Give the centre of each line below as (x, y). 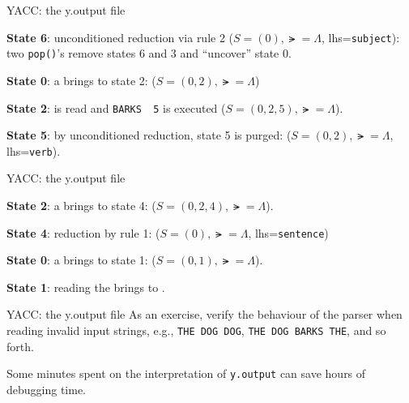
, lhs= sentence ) (288, 232)
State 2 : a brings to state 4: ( (81, 205)
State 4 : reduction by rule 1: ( (83, 232)
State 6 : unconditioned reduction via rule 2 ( (120, 37)
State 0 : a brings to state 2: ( (81, 80)
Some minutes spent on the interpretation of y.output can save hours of (186, 373)
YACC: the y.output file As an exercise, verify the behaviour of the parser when (204, 314)
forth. (20, 346)
